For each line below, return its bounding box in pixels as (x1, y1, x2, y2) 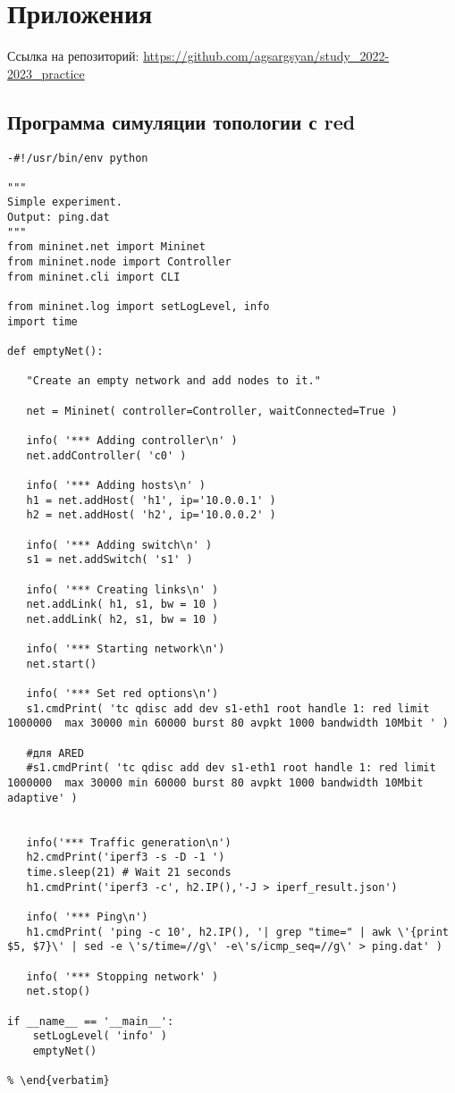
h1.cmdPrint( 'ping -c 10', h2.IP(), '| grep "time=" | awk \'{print (26, 925, 449, 938)
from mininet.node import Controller (7, 256, 232, 269)
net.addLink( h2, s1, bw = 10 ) (26, 612, 219, 626)
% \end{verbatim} (7, 1074, 110, 1088)
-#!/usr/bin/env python (7, 151, 148, 164)
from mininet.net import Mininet (7, 240, 206, 254)
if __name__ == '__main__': (7, 1014, 174, 1028)
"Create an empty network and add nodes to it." (26, 374, 321, 388)
